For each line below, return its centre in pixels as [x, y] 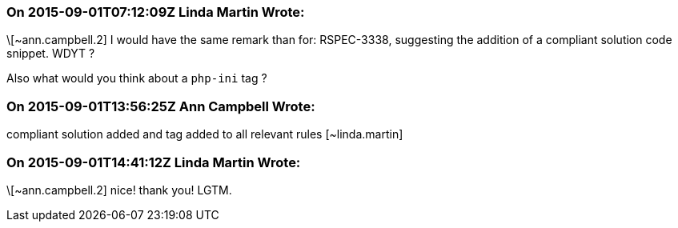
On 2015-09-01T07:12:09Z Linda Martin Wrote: [156, 12]
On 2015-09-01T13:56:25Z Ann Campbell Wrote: [161, 106]
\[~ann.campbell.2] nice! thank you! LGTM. [119, 190]
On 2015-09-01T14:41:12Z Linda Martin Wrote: [154, 162]
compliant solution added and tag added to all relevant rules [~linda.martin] [205, 134]
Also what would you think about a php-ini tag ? [137, 78]
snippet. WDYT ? [51, 54]
